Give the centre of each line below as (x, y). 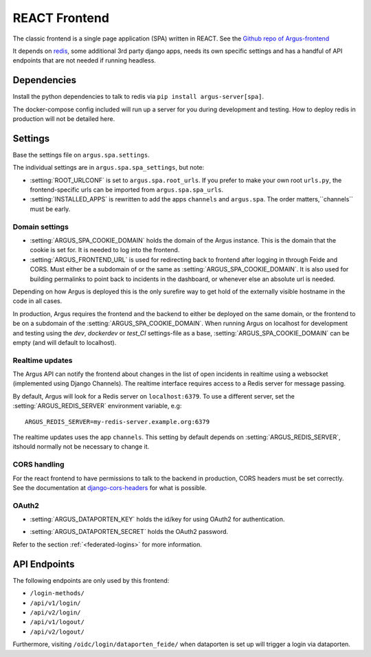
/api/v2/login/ (56, 612)
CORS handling (38, 465)
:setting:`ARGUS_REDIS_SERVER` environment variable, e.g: (97, 406)
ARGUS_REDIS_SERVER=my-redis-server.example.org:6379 (117, 422)
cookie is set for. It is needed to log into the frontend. (105, 250)
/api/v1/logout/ (57, 622)
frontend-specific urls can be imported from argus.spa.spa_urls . (126, 190)
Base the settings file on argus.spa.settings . (81, 155)
